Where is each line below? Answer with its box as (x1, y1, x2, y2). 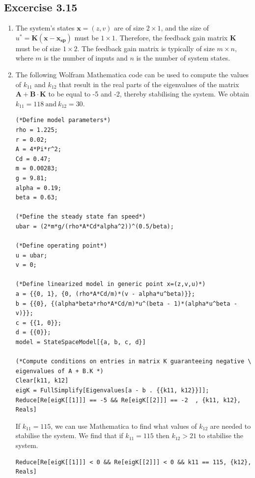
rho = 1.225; (15, 126, 58, 133)
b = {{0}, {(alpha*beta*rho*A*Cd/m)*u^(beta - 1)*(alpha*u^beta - (15, 300, 237, 307)
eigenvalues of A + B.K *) (15, 367, 104, 375)
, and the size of (161, 23, 209, 33)
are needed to (210, 420, 251, 431)
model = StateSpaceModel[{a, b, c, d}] (15, 339, 146, 346)
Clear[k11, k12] (15, 377, 69, 384)
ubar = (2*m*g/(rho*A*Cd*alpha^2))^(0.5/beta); (15, 223, 174, 230)
